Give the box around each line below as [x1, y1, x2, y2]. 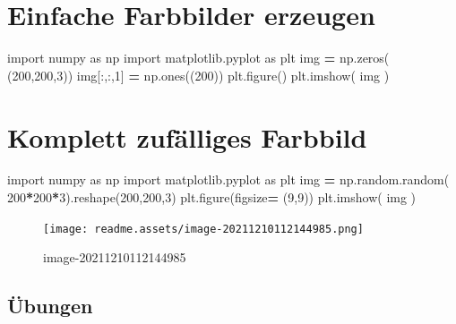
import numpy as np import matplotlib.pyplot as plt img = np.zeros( [7, 48, 390, 67]
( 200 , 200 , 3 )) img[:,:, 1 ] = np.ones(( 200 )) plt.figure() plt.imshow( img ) [7, 65, 390, 84]
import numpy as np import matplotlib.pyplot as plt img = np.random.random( [7, 170, 450, 189]
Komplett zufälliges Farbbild [7, 118, 367, 155]
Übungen [7, 292, 93, 320]
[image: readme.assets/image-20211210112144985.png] [43, 222, 364, 235]
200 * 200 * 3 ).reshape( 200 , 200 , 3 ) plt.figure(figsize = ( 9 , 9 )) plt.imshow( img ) [7, 188, 417, 207]
